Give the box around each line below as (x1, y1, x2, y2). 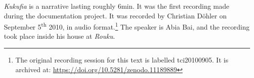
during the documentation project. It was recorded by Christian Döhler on (4, 10, 227, 20)
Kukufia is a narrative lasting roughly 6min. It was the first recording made (4, 1, 230, 11)
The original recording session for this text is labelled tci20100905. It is (15, 55, 229, 65)
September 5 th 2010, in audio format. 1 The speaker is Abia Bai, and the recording (4, 20, 250, 31)
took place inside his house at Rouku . (4, 31, 115, 41)
